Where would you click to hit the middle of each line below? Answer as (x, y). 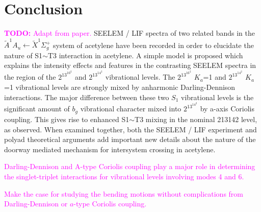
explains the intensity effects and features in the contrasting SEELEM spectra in (130, 65)
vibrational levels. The (140, 77)
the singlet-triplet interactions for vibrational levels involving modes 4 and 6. (124, 176)
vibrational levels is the (217, 97)
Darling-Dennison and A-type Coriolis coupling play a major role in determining (130, 166)
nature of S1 (23, 55)
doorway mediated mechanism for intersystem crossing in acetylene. (110, 149)
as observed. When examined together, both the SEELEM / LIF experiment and (130, 129)
